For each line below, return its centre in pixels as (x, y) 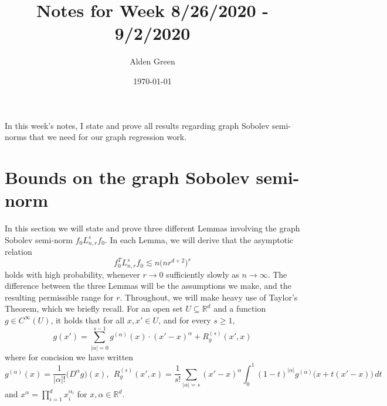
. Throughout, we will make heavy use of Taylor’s (209, 297)
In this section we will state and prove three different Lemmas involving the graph (152, 228)
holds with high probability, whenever (72, 274)
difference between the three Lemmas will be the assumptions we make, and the (148, 286)
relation (18, 252)
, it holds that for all (88, 320)
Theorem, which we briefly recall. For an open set (94, 308)
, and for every (185, 320)
